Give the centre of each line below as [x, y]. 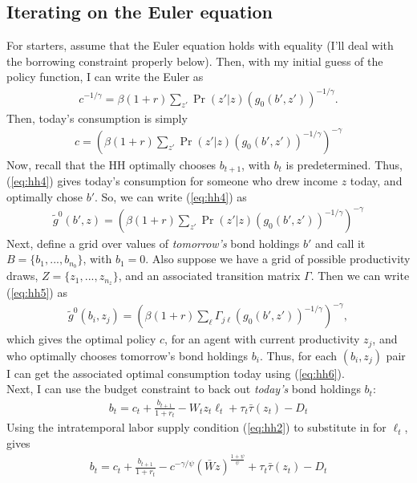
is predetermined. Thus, [344, 164]
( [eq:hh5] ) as [37, 292]
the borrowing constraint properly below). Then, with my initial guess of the [195, 61]
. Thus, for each [298, 355]
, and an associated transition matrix [209, 276]
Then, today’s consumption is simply [97, 118]
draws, [22, 276]
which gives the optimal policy [81, 339]
